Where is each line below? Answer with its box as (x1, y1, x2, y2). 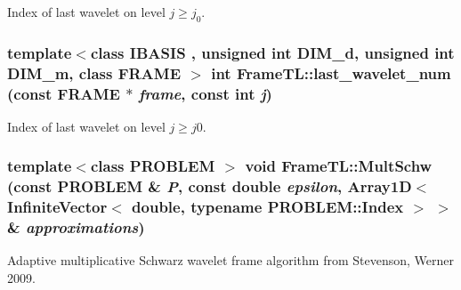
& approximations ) (7, 216, 145, 238)
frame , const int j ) (138, 82, 272, 104)
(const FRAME (7, 82, 120, 104)
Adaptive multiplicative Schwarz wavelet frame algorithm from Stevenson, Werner (7, 251, 454, 270)
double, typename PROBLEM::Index (132, 196, 404, 218)
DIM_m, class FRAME (7, 61, 182, 84)
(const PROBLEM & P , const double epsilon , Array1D (7, 175, 412, 197)
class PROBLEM (90, 155, 215, 177)
